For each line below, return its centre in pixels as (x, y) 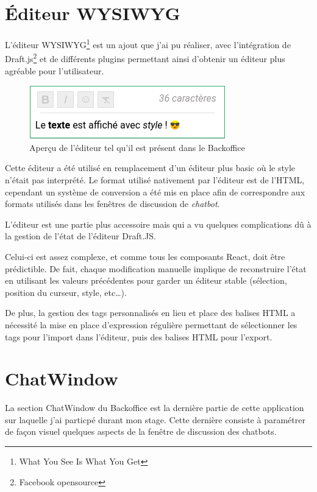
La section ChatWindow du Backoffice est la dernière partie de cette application (155, 408)
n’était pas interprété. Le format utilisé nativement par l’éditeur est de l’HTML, (155, 180)
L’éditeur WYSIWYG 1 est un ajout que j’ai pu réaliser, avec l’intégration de (148, 44)
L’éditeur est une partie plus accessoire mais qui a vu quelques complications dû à (158, 224)
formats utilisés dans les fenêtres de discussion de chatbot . (112, 204)
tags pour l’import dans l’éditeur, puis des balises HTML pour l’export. (139, 336)
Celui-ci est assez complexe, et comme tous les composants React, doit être (145, 256)
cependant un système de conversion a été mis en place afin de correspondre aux (155, 192)
